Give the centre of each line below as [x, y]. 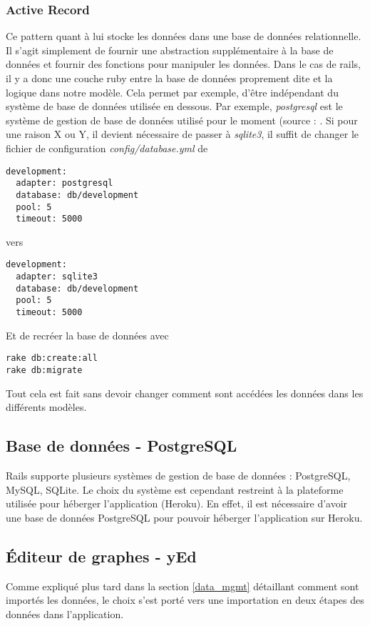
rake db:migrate [44, 370]
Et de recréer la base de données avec [87, 335]
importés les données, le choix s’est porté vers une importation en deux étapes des [185, 600]
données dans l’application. [65, 613]
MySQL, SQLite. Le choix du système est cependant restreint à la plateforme [175, 489]
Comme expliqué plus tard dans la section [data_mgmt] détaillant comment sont [183, 586]
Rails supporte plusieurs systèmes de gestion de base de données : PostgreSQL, [178, 476]
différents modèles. [46, 407]
